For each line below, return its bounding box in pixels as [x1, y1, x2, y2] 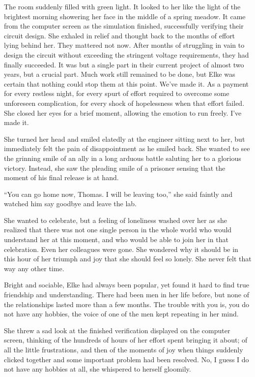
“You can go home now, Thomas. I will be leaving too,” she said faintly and [4, 188, 232, 199]
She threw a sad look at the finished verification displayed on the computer [4, 325, 230, 335]
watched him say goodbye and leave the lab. [4, 198, 137, 209]
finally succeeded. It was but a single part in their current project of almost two [4, 59, 244, 69]
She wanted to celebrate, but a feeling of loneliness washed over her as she [4, 215, 227, 225]
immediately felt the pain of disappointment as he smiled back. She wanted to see [4, 143, 250, 154]
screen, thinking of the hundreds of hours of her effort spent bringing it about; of [4, 335, 248, 345]
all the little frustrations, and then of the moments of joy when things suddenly [4, 345, 243, 354]
